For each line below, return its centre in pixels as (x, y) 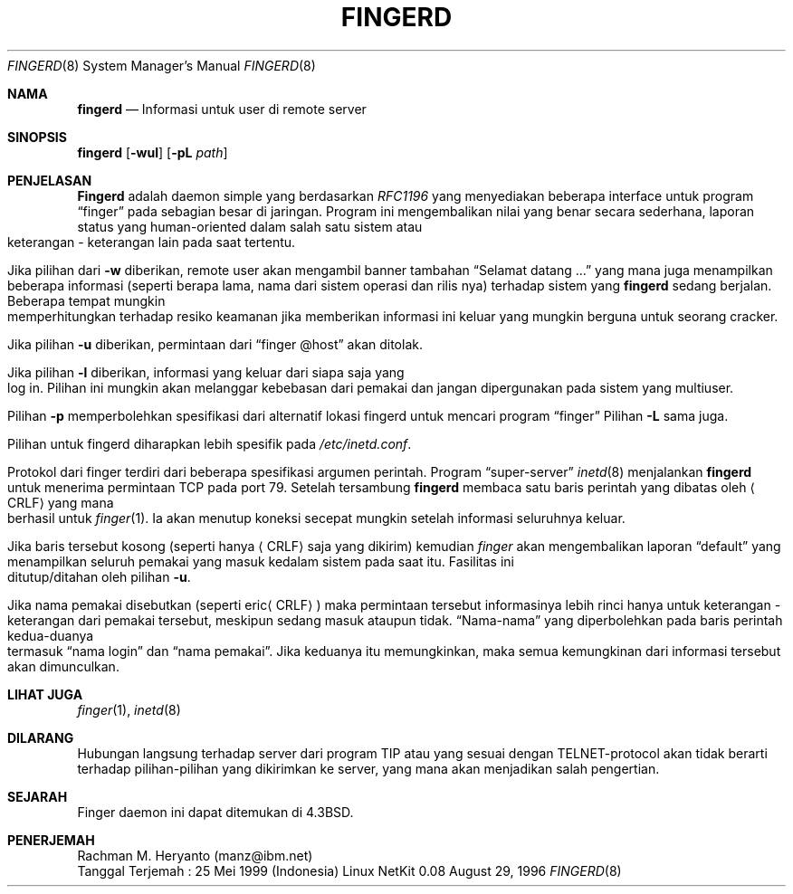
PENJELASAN (50, 180)
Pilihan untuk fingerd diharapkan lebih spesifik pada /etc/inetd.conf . (210, 443)
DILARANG (41, 737)
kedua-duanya (51, 635)
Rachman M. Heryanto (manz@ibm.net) (195, 855)
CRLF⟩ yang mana (61, 502)
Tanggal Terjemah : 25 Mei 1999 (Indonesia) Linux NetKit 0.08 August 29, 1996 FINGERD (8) (349, 870)
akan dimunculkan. (63, 666)
